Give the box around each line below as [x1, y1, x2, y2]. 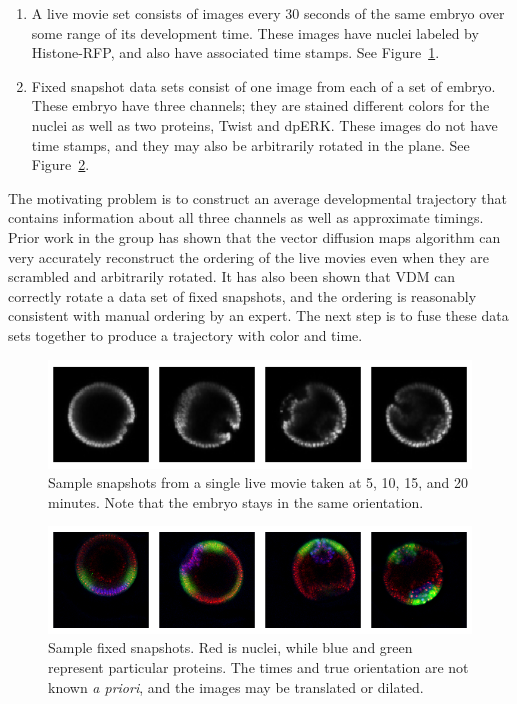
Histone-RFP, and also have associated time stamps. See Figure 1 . [31, 42, 440, 63]
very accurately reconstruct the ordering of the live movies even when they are [8, 246, 490, 267]
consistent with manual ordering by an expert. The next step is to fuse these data [8, 305, 509, 326]
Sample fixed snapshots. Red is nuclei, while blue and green [48, 637, 413, 658]
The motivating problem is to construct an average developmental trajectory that [8, 187, 507, 208]
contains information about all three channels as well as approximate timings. [8, 207, 484, 228]
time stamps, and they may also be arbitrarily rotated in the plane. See [31, 134, 470, 155]
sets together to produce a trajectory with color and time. [8, 324, 363, 345]
